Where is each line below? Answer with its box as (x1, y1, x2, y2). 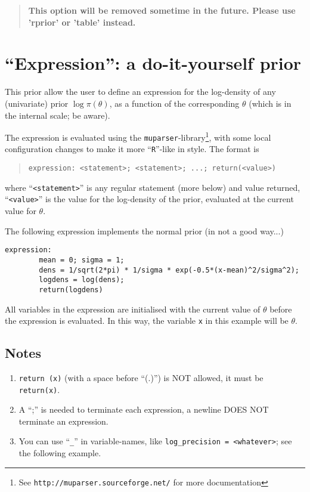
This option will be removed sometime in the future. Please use (28, 4, 296, 16)
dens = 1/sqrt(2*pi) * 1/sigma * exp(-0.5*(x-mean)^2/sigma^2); (39, 265, 299, 274)
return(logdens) (39, 285, 103, 294)
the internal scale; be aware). (5, 109, 110, 121)
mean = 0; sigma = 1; (39, 255, 125, 264)
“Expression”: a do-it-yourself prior (5, 51, 302, 75)
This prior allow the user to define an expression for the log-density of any (5, 85, 276, 98)
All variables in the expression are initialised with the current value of (5, 302, 261, 315)
